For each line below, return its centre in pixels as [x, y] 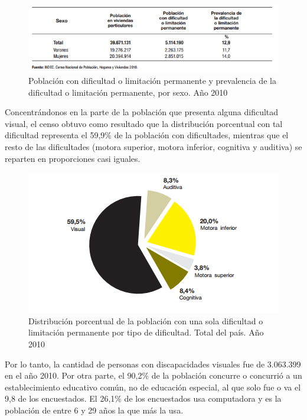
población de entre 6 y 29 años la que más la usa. [94, 410]
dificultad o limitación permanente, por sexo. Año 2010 [128, 92]
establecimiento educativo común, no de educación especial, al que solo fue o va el [153, 387]
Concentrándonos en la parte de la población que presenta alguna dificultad [142, 112]
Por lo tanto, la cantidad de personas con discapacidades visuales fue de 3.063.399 [153, 364]
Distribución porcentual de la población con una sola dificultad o [146, 320]
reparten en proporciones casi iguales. [73, 158]
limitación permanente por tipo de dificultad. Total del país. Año [146, 332]
